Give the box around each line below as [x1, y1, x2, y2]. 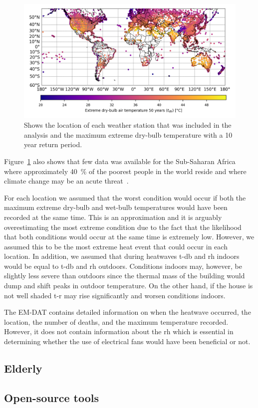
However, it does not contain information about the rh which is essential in [4, 326, 234, 337]
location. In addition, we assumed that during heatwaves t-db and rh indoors [4, 251, 240, 261]
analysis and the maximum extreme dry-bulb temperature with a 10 [24, 129, 233, 140]
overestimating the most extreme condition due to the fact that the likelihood [4, 221, 242, 232]
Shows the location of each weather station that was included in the [24, 120, 232, 130]
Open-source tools [4, 390, 99, 405]
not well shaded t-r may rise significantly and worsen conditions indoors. [4, 290, 226, 300]
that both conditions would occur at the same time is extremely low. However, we [4, 231, 255, 242]
